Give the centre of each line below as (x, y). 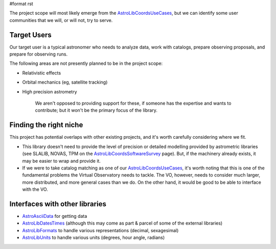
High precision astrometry (50, 91)
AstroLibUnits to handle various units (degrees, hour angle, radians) (94, 238)
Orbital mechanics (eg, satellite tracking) (65, 82)
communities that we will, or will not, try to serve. (61, 20)
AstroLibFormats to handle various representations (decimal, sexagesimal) (100, 230)
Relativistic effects (42, 73)
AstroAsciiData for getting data (55, 216)
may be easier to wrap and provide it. (61, 161)
